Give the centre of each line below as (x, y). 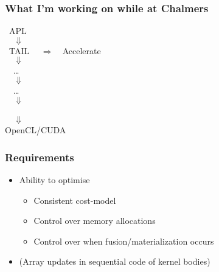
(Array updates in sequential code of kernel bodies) (115, 261)
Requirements (40, 157)
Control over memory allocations (95, 221)
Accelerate (82, 50)
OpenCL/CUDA (36, 130)
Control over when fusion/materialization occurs (124, 241)
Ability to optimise (54, 180)
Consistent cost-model (75, 200)
